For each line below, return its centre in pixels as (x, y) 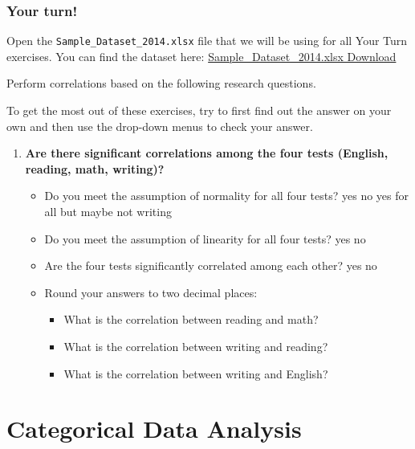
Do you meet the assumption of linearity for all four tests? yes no (205, 238)
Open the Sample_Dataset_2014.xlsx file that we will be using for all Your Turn (207, 41)
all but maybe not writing (108, 212)
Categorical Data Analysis (154, 429)
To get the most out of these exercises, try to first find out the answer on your (199, 110)
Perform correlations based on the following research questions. (161, 83)
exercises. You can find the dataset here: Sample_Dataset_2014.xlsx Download (201, 56)
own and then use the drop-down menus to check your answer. (160, 126)
